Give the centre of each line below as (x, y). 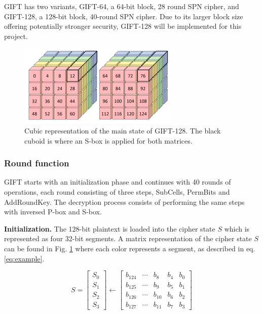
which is (237, 228)
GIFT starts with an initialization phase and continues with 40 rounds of (118, 182)
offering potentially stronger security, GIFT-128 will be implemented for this (123, 26)
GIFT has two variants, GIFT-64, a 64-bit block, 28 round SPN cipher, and (122, 6)
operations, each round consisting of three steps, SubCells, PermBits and (117, 191)
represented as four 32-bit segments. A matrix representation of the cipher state (128, 238)
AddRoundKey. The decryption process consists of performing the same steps (124, 201)
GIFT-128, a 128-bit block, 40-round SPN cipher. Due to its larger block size (124, 16)
